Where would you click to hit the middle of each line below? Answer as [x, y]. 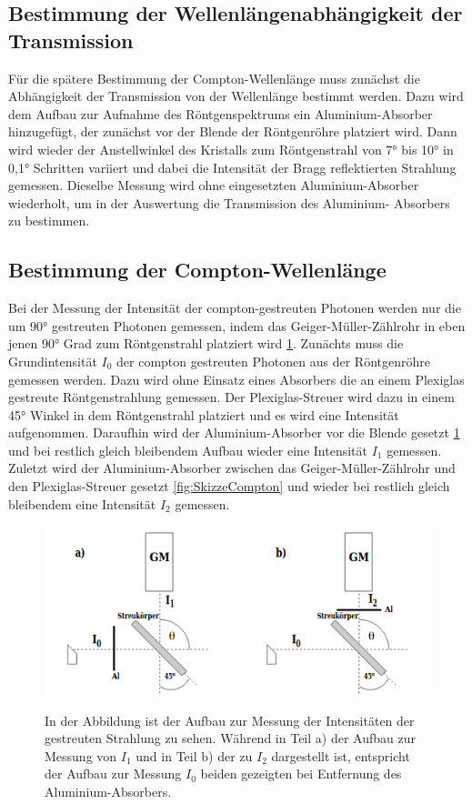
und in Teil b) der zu [194, 755]
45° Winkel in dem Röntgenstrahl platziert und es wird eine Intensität [204, 414]
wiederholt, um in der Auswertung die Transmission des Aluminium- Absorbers [229, 202]
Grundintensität [53, 361]
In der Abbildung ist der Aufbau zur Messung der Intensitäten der [230, 720]
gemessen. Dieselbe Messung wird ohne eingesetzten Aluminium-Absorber [214, 185]
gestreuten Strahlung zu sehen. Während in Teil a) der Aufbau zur [230, 738]
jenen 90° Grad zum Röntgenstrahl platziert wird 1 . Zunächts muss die [206, 343]
